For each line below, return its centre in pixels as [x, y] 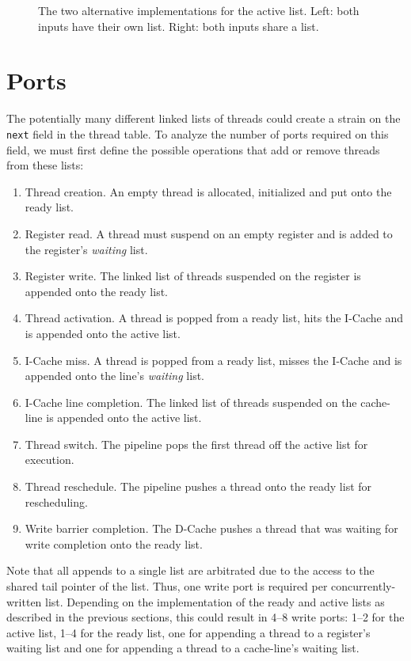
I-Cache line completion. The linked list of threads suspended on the [191, 402]
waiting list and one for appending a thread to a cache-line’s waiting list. [183, 648]
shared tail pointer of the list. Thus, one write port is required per [167, 586]
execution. [49, 460]
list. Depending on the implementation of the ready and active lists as [215, 601]
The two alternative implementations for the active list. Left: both [199, 10]
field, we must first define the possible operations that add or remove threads [193, 149]
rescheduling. [56, 501]
